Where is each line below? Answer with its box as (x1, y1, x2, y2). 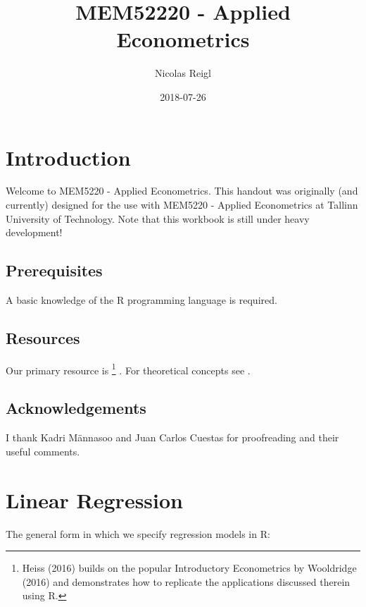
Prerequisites (6, 259, 103, 281)
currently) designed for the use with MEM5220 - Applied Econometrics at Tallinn (6, 197, 358, 212)
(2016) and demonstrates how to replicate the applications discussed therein (22, 574, 351, 589)
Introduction (6, 142, 131, 171)
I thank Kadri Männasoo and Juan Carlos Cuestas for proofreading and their (6, 430, 339, 445)
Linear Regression (6, 485, 184, 514)
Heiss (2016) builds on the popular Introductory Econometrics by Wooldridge (22, 560, 357, 575)
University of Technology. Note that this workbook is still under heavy (6, 211, 310, 226)
